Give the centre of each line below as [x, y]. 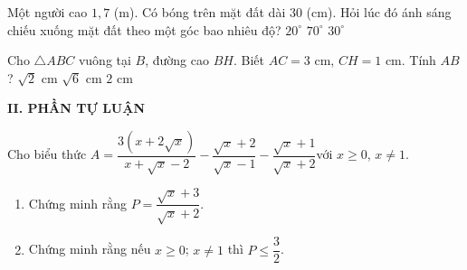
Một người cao [48, 12]
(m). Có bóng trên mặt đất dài [200, 12]
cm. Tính [410, 60]
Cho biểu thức [47, 154]
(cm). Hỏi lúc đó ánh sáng [379, 12]
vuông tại [105, 60]
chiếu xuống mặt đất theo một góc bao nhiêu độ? [144, 29]
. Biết [248, 60]
